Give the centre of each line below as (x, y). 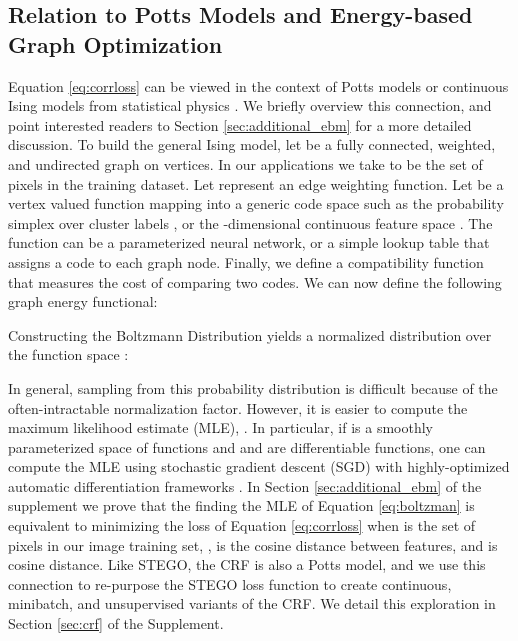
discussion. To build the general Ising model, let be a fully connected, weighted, (252, 144)
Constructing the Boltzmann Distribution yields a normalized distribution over (250, 334)
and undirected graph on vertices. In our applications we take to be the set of (245, 163)
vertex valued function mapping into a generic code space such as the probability (256, 203)
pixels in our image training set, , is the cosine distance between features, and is (253, 544)
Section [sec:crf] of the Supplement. (116, 623)
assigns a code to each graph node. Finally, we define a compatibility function (246, 261)
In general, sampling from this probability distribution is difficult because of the (253, 387)
